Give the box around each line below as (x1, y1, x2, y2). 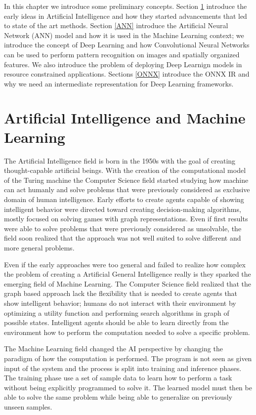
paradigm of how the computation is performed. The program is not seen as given (4, 353, 252, 363)
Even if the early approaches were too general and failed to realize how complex (4, 259, 246, 269)
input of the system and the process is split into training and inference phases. (4, 363, 242, 373)
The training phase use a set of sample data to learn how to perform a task (4, 373, 232, 383)
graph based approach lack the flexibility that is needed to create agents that (4, 288, 238, 298)
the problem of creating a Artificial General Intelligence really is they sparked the (4, 269, 251, 279)
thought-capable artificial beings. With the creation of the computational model (4, 165, 246, 175)
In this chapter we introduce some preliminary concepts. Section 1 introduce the (4, 1, 247, 11)
